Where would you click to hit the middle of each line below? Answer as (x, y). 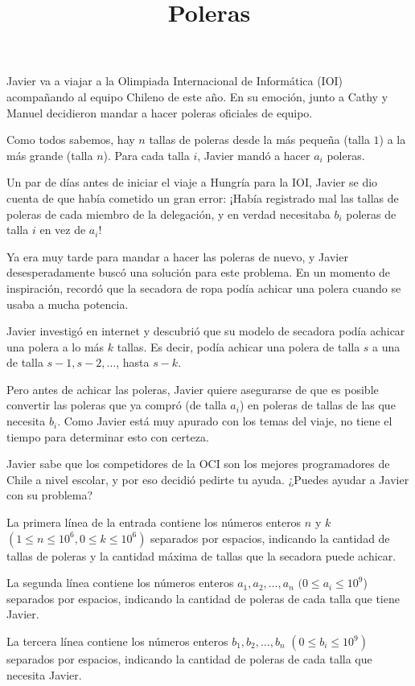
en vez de (63, 230)
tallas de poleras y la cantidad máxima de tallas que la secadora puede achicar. (201, 555)
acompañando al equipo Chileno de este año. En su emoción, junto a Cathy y (197, 96)
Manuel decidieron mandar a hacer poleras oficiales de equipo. (160, 112)
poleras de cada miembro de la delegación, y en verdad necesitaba (168, 214)
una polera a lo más (55, 346)
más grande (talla (50, 155)
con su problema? (50, 495)
